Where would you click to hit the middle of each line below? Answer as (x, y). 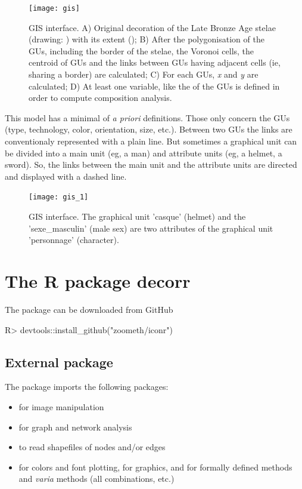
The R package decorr (98, 281)
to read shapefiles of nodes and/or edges (92, 447)
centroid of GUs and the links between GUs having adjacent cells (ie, (155, 62)
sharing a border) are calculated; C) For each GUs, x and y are (144, 74)
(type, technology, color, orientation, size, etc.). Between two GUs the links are (149, 129)
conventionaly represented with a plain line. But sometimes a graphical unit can (151, 141)
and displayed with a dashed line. (66, 176)
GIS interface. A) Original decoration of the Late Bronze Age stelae (152, 27)
